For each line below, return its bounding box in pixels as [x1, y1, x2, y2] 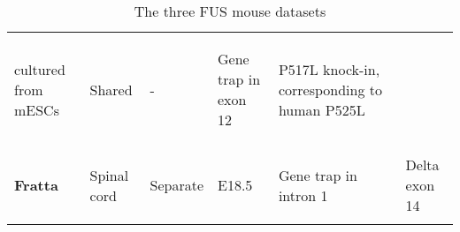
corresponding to [278, 79, 382, 100]
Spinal [89, 164, 129, 185]
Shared [89, 79, 133, 100]
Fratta [14, 175, 58, 195]
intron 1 [278, 184, 328, 206]
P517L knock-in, [278, 58, 380, 79]
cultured [14, 58, 65, 79]
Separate [149, 175, 203, 195]
